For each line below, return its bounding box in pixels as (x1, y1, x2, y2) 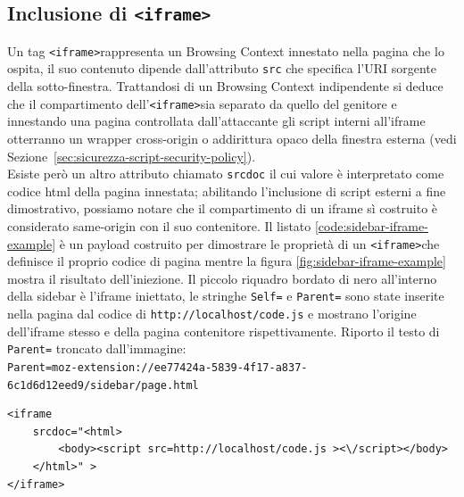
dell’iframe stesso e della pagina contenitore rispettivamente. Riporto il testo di (7, 321, 440, 340)
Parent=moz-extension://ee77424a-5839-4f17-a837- (7, 360, 308, 374)
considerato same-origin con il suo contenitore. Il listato (7, 216, 311, 235)
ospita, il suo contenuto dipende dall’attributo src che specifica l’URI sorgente (7, 59, 436, 78)
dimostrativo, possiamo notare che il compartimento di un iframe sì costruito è (7, 199, 438, 218)
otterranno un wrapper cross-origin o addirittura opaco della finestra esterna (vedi (7, 128, 457, 147)
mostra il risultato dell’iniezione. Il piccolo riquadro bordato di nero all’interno (7, 269, 437, 287)
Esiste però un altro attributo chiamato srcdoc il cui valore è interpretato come (7, 164, 444, 183)
